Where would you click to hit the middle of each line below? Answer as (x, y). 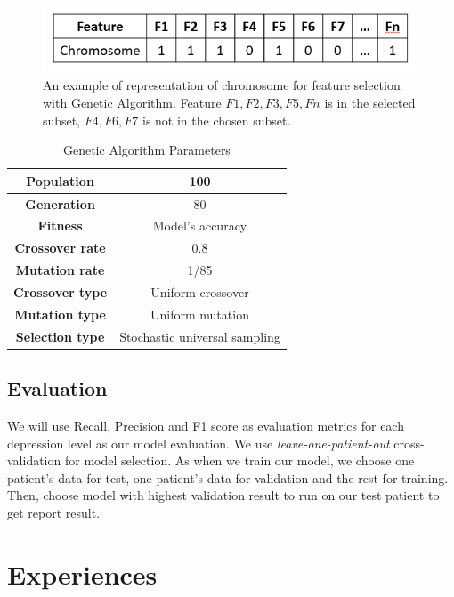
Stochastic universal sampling (200, 336)
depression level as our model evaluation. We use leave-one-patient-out (199, 443)
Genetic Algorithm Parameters (146, 150)
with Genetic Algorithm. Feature (132, 102)
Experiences (82, 573)
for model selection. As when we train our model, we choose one (239, 460)
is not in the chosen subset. (217, 120)
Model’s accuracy (200, 226)
